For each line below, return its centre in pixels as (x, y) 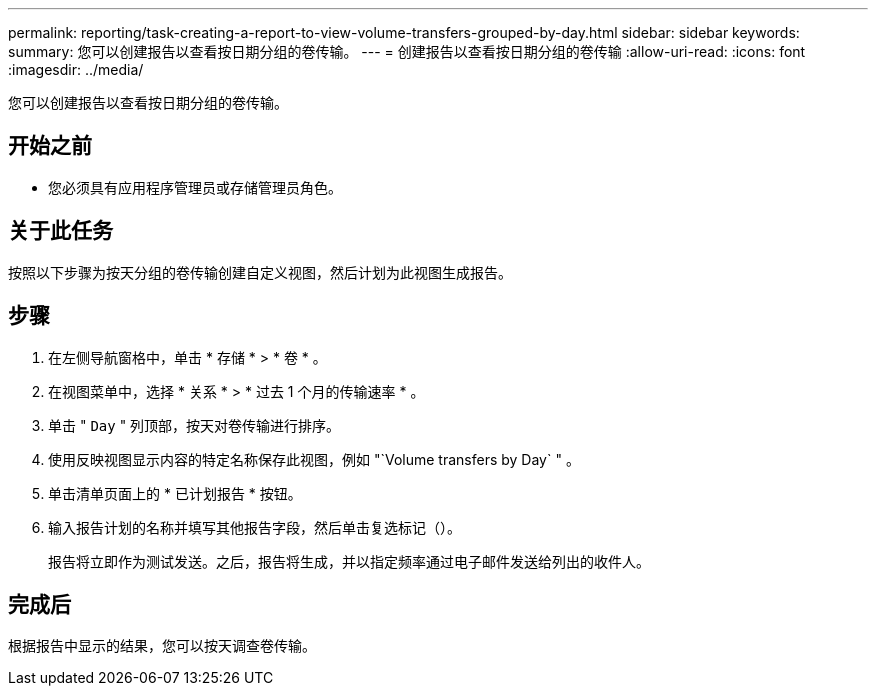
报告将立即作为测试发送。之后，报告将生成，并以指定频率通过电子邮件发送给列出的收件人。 (349, 561)
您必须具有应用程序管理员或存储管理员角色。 (195, 187)
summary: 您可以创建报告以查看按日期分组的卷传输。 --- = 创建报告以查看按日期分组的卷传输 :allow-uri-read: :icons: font (407, 51)
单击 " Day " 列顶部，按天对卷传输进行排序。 (194, 425)
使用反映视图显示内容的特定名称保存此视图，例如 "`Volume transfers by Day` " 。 (314, 459)
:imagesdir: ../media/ (76, 69)
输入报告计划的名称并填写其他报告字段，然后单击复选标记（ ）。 (254, 527)
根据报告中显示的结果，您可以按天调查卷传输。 (162, 646)
